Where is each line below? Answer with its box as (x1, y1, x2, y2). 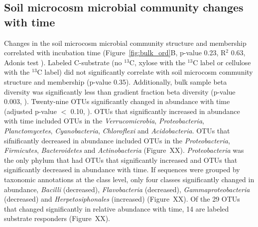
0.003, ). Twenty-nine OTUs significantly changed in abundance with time (4, 96, 230, 107)
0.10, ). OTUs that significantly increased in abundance (70, 106, 240, 116)
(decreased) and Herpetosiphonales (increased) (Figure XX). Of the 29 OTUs (4, 194, 240, 204)
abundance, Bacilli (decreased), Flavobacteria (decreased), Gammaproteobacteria (4, 184, 250, 194)
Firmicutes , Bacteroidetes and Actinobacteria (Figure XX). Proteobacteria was (4, 145, 244, 155)
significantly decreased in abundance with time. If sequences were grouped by (4, 164, 240, 175)
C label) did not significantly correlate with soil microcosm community (37, 67, 253, 77)
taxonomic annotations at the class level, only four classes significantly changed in (4, 174, 255, 184)
